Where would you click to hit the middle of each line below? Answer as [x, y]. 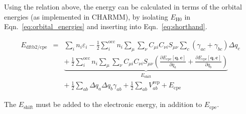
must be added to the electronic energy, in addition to [119, 104]
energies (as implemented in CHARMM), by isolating [86, 16]
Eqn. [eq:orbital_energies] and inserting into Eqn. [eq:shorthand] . [106, 26]
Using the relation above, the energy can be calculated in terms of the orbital [123, 7]
